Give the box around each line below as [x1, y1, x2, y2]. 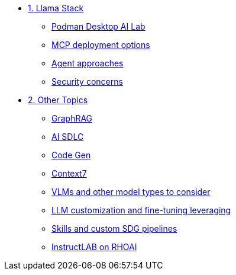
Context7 [51, 168, 87, 178]
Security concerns [51, 76, 123, 87]
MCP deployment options [51, 40, 150, 50]
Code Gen [51, 150, 91, 160]
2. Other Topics [28, 95, 88, 105]
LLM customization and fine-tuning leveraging [51, 205, 231, 215]
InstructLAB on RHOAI [51, 242, 137, 252]
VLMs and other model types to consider [51, 187, 211, 197]
